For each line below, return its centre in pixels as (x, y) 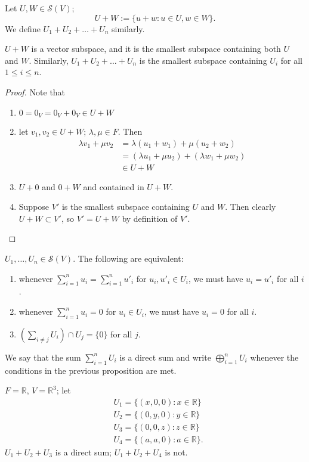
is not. (176, 452)
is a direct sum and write (165, 357)
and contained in (114, 186)
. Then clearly (251, 207)
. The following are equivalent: (128, 258)
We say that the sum (43, 357)
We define (23, 28)
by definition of (150, 218)
